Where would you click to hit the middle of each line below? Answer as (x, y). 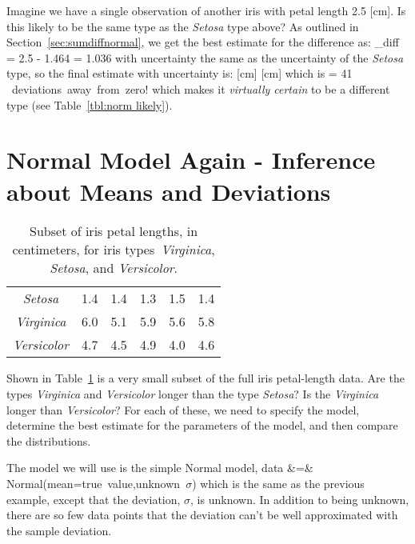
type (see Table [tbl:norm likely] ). (90, 104)
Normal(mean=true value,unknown (94, 484)
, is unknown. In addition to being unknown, (300, 499)
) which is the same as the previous (278, 484)
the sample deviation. (59, 530)
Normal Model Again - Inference (191, 160)
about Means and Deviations (169, 191)
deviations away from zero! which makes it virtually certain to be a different (201, 88)
